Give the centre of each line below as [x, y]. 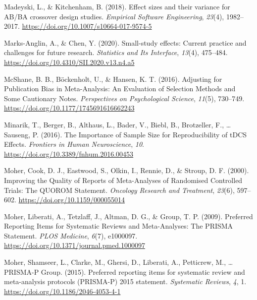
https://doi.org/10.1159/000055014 [72, 200]
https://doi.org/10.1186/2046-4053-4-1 [62, 291]
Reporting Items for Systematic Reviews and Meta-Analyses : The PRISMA [119, 226]
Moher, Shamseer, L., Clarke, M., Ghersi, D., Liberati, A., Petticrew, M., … [119, 262]
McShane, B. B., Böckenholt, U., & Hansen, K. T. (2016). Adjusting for [113, 79]
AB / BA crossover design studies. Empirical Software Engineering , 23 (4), [114, 16]
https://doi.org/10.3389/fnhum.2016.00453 [69, 153]
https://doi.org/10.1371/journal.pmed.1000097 [75, 245]
